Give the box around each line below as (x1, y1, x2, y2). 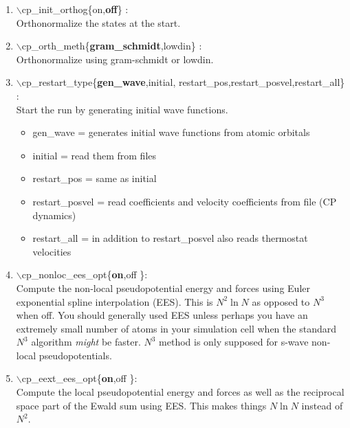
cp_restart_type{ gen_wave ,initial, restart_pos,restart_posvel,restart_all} (21, 75, 345, 89)
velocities (32, 244, 72, 258)
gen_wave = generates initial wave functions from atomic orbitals (32, 125, 310, 139)
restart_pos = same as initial (32, 171, 157, 185)
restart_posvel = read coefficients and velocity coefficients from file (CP (32, 194, 337, 208)
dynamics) (32, 207, 76, 222)
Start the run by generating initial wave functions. (16, 102, 228, 116)
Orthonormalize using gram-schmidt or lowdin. (16, 52, 214, 66)
